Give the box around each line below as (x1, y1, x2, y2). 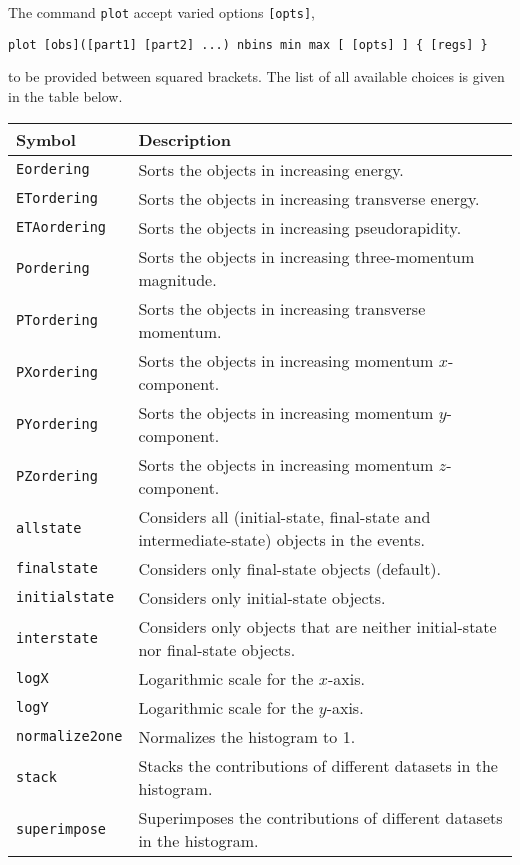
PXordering (16, 363, 98, 380)
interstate (16, 629, 98, 646)
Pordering (16, 259, 90, 276)
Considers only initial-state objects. (138, 585, 386, 609)
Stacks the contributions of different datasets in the (138, 753, 498, 777)
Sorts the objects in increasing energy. (138, 157, 404, 181)
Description (138, 127, 231, 151)
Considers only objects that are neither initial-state (138, 614, 497, 638)
